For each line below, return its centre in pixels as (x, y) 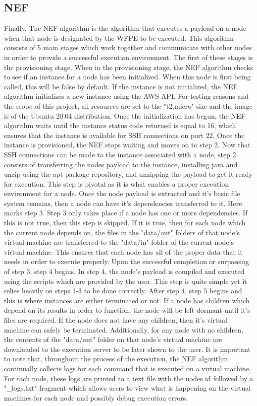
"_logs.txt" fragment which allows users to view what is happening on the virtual (128, 388)
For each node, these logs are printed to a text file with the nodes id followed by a (128, 378)
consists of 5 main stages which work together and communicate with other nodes (128, 47)
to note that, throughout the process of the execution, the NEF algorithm (116, 359)
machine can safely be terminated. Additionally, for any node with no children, (124, 329)
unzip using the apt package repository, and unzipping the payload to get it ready (128, 174)
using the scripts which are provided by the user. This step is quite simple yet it (126, 281)
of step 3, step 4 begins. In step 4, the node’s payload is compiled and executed (124, 271)
